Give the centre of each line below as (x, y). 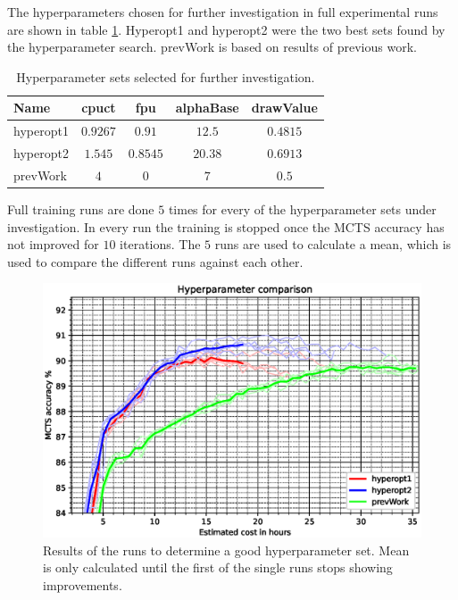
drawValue (284, 108)
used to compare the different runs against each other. (155, 261)
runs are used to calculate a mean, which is (333, 244)
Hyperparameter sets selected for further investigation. (166, 76)
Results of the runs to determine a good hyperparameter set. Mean (226, 550)
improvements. (83, 585)
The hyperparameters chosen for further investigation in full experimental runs (223, 12)
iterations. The (160, 244)
